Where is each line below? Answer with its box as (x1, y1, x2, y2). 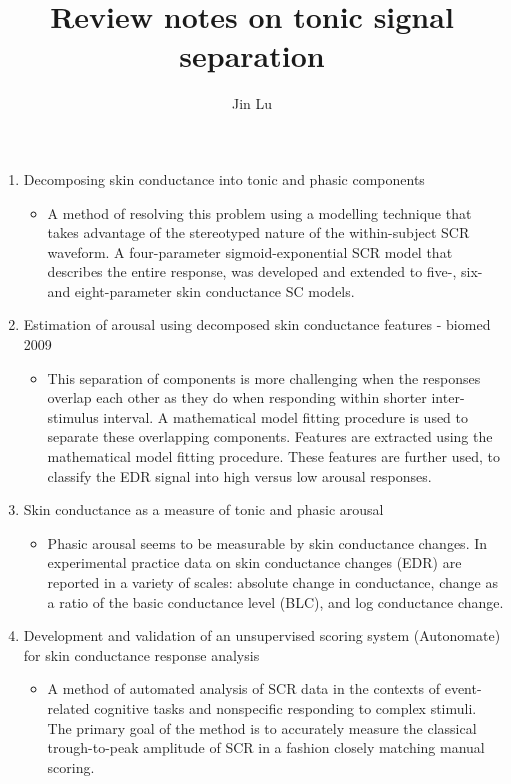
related (47, 697, 90, 718)
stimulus (47, 406, 99, 427)
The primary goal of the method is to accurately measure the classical (47, 717, 477, 738)
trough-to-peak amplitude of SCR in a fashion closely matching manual (47, 737, 485, 758)
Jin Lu (231, 93, 273, 114)
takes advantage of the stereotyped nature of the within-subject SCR (47, 222, 470, 243)
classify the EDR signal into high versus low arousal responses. (47, 465, 432, 486)
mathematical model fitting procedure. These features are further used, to (47, 446, 500, 467)
